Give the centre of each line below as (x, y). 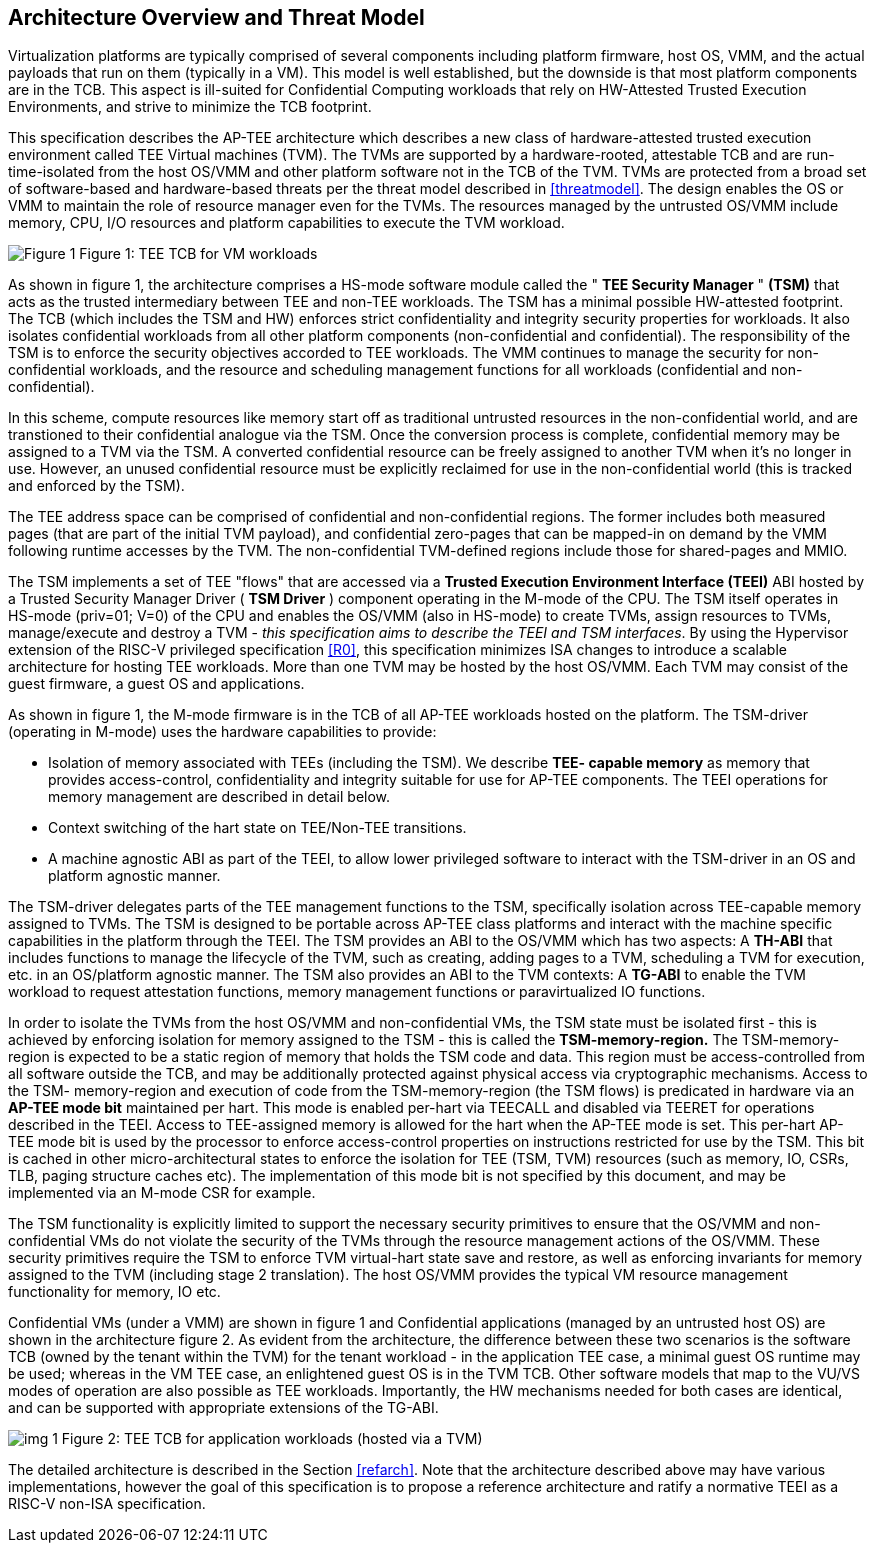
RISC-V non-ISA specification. (107, 1504)
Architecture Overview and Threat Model (216, 17)
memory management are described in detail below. (219, 797)
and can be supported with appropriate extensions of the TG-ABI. (223, 1408)
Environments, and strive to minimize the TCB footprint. (190, 107)
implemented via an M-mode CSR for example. (162, 1193)
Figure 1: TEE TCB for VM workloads (198, 254)
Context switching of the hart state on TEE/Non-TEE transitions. (257, 828)
